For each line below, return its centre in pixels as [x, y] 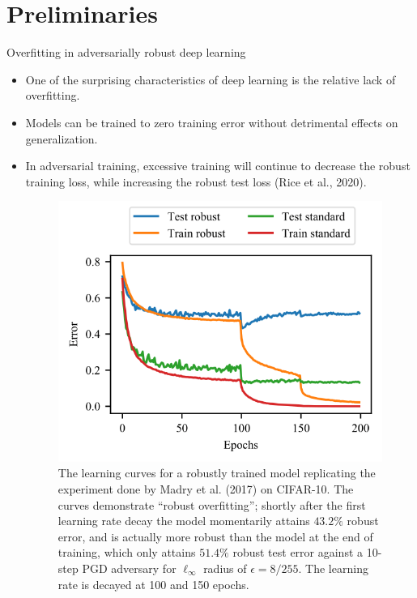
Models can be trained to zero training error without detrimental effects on [212, 122]
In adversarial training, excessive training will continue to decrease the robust [218, 166]
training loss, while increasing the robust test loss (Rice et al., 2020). [196, 181]
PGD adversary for [129, 568]
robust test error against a [298, 552]
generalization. [62, 138]
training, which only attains [127, 552]
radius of [225, 568]
